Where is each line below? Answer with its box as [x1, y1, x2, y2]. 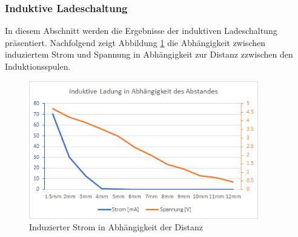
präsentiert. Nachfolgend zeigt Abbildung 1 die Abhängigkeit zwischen [5, 36, 265, 48]
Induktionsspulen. [5, 60, 71, 72]
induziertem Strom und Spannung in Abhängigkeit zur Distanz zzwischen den [5, 48, 293, 61]
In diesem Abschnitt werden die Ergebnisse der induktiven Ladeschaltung [5, 24, 277, 37]
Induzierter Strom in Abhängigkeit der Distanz [29, 221, 204, 233]
